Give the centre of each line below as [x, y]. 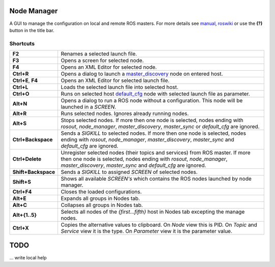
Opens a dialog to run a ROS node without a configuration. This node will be [152, 101]
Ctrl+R [21, 74]
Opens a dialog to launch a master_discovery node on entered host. [142, 74]
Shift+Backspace [34, 172]
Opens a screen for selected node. [102, 61]
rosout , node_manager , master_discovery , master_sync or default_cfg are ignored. [160, 127]
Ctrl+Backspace [33, 140]
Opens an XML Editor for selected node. [109, 67]
